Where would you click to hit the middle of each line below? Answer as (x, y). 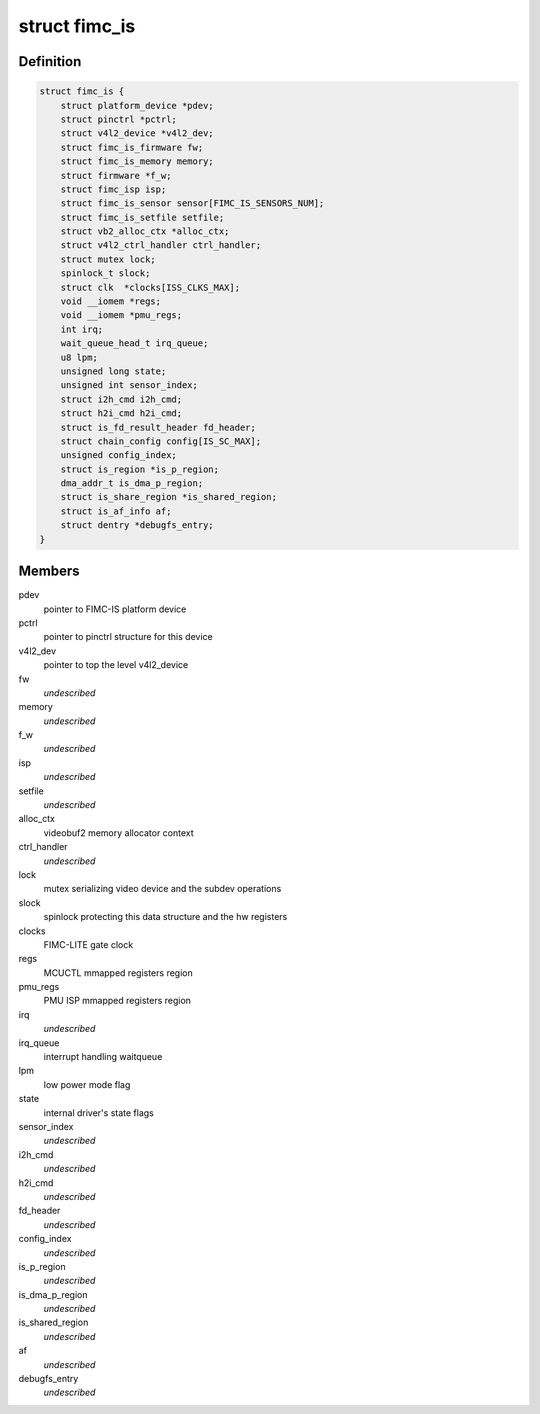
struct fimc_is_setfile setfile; (142, 217)
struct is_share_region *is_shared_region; (168, 497)
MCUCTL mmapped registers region (118, 972)
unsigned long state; (113, 371)
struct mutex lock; (108, 259)
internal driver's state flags (98, 1112)
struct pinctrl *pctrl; (118, 119)
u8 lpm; (79, 357)
